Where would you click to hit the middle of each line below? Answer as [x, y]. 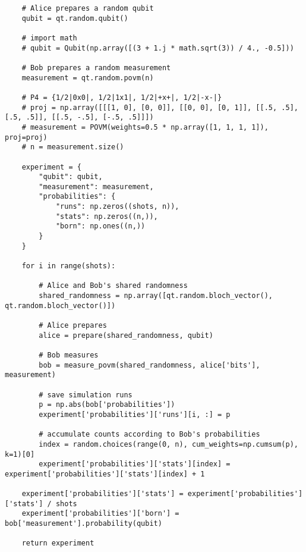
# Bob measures [69, 355]
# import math [49, 38]
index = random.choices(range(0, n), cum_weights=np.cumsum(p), [168, 444]
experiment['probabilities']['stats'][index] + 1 [105, 474]
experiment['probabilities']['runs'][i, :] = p [135, 414]
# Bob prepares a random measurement [96, 68]
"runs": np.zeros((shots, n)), [117, 207]
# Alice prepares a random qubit [88, 8]
